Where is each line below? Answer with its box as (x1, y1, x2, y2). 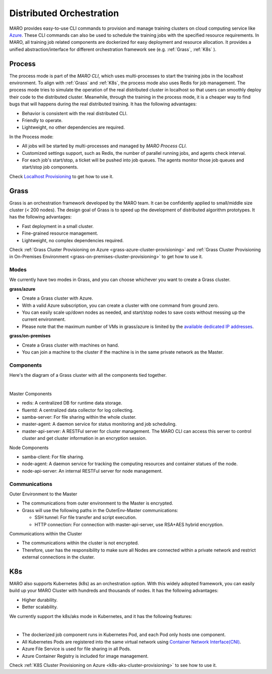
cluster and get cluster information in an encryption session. (22, 435, 147, 441)
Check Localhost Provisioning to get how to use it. (9, 173, 113, 179)
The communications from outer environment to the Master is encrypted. (22, 500, 173, 507)
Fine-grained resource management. (22, 230, 98, 237)
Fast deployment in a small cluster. (22, 223, 94, 229)
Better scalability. (22, 604, 58, 610)
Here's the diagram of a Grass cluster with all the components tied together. (9, 372, 167, 378)
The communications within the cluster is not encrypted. (22, 540, 139, 546)
